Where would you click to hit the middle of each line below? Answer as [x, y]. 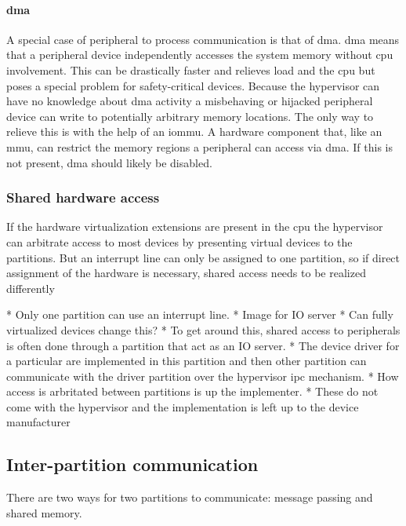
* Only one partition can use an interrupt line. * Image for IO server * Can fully [200, 314]
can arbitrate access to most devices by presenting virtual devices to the [179, 241]
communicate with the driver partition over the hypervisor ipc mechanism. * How [203, 376]
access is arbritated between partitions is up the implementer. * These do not [192, 391]
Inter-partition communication [132, 464]
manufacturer [38, 422]
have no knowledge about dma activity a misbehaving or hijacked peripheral [190, 101]
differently [31, 288]
